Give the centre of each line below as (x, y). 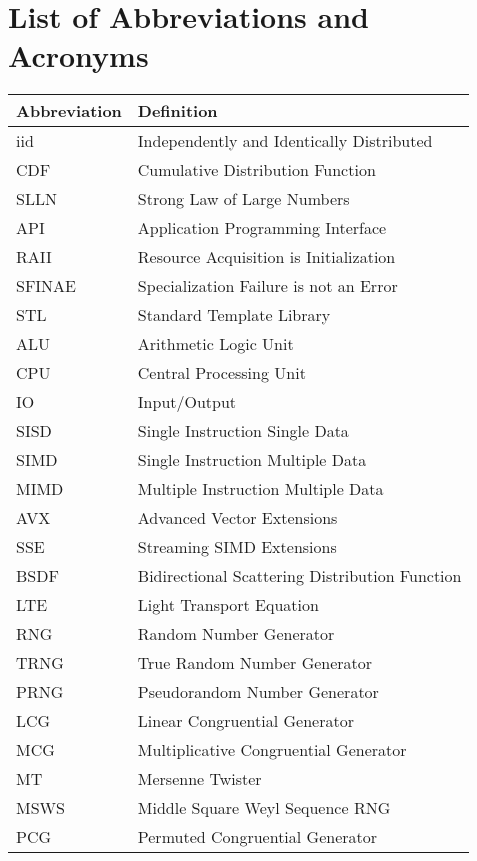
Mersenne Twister (199, 779)
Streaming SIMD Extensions (237, 547)
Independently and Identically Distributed (285, 141)
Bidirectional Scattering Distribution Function (299, 576)
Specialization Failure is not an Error (267, 286)
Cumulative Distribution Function (256, 170)
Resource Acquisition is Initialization (266, 257)
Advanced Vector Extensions (237, 518)
